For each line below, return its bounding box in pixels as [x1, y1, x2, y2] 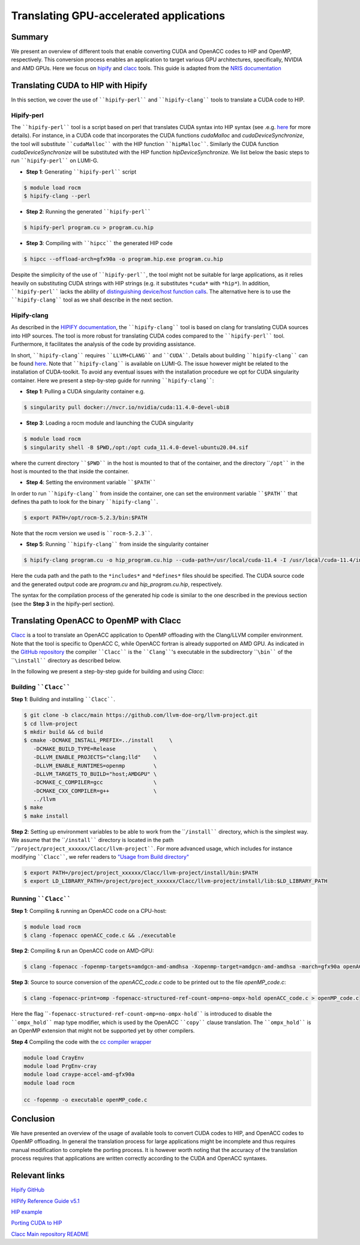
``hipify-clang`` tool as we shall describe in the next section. [11, 296, 173, 303]
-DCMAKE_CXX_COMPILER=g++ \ [33, 787, 157, 794]
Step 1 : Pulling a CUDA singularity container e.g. [26, 388, 145, 395]
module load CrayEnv [23, 1054, 84, 1061]
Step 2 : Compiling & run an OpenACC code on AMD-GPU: [11, 947, 154, 954]
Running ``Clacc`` [11, 894, 71, 903]
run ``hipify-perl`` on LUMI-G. [11, 157, 99, 165]
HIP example [11, 1208, 43, 1216]
